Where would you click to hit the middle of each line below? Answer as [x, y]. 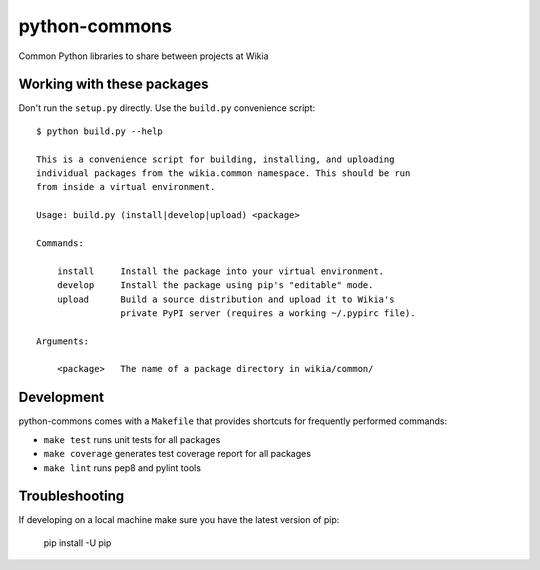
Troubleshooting [71, 496]
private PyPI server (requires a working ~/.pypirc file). [268, 313]
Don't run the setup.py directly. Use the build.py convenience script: [167, 108]
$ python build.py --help [100, 131]
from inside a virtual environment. [126, 187]
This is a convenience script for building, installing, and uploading [215, 159]
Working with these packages [113, 84]
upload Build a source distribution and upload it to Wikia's [225, 299]
